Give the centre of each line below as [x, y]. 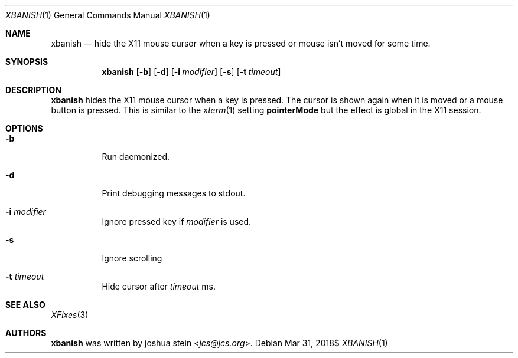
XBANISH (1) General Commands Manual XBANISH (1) [108, 15]
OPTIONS [24, 128]
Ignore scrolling [132, 258]
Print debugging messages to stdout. [174, 193]
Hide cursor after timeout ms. [159, 286]
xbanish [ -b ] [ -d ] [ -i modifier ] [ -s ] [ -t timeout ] [191, 72]
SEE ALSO [25, 305]
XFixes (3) [70, 315]
